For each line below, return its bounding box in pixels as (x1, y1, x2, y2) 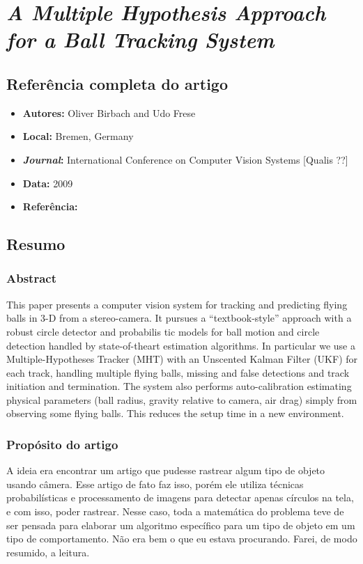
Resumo (6, 233, 65, 255)
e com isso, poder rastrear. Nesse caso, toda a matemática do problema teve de (6, 504, 344, 519)
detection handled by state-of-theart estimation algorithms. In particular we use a (6, 338, 355, 352)
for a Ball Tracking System (6, 25, 275, 54)
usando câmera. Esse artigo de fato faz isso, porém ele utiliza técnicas (6, 476, 304, 491)
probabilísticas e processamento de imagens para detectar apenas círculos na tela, (6, 490, 354, 505)
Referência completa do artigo (6, 72, 229, 94)
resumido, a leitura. (6, 545, 90, 559)
